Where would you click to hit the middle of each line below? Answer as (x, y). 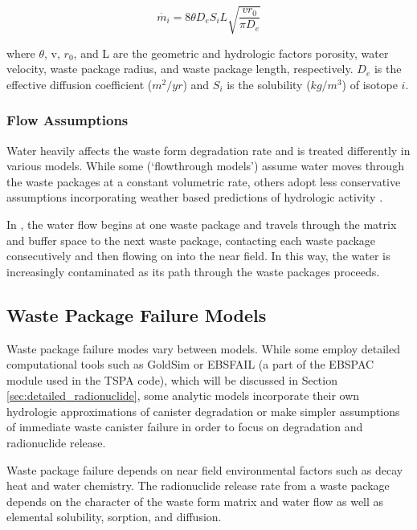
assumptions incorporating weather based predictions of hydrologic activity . (195, 197)
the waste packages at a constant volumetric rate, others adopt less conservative (204, 181)
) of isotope (370, 84)
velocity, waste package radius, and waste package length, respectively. (180, 69)
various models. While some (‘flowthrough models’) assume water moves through (205, 166)
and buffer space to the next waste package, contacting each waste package (191, 240)
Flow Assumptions (67, 120)
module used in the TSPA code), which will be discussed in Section (172, 379)
